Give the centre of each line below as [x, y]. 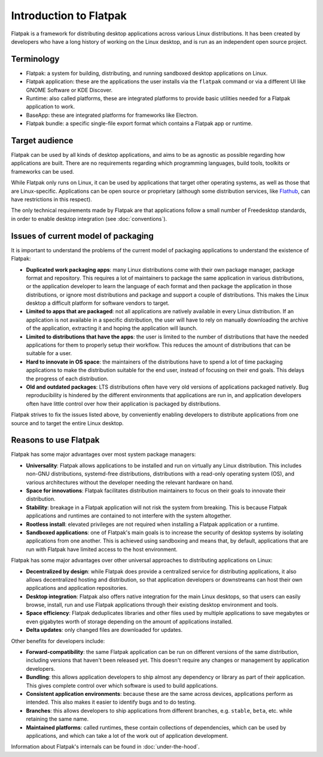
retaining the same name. [57, 719]
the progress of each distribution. [67, 378]
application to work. [50, 107]
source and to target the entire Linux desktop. [67, 423]
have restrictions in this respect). [51, 199]
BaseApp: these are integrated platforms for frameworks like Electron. [112, 115]
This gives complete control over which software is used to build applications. [122, 685]
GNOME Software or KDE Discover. [69, 90]
